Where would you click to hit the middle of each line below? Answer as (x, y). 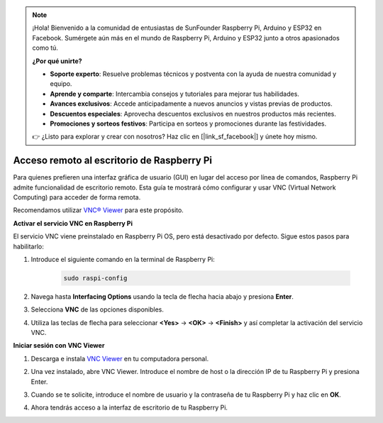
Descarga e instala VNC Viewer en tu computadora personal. (120, 358)
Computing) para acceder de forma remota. (77, 197)
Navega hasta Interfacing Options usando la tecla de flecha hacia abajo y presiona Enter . (162, 296)
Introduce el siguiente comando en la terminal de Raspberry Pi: (123, 259)
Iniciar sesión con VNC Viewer (59, 346)
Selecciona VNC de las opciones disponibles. (98, 309)
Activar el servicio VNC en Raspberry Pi (73, 223)
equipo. (61, 84)
